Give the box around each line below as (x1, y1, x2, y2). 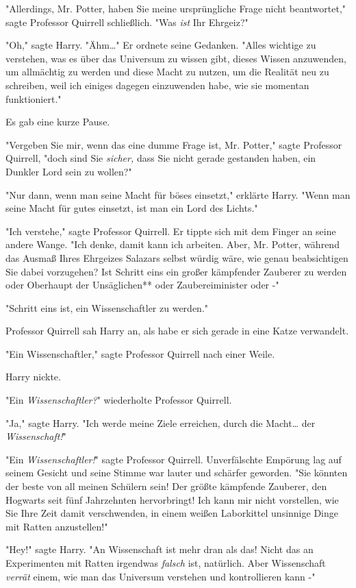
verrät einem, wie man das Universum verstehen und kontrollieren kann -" (5, 569, 316, 583)
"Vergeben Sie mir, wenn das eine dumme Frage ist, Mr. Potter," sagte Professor (5, 137, 342, 151)
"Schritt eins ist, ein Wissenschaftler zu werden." (5, 300, 209, 315)
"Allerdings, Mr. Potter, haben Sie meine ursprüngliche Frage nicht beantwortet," (5, 1, 346, 15)
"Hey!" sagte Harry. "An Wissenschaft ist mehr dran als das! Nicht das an (5, 542, 314, 556)
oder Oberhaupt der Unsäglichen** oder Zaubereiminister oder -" (5, 278, 279, 292)
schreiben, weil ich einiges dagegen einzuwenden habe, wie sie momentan (5, 77, 309, 92)
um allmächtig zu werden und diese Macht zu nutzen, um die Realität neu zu (5, 64, 329, 79)
